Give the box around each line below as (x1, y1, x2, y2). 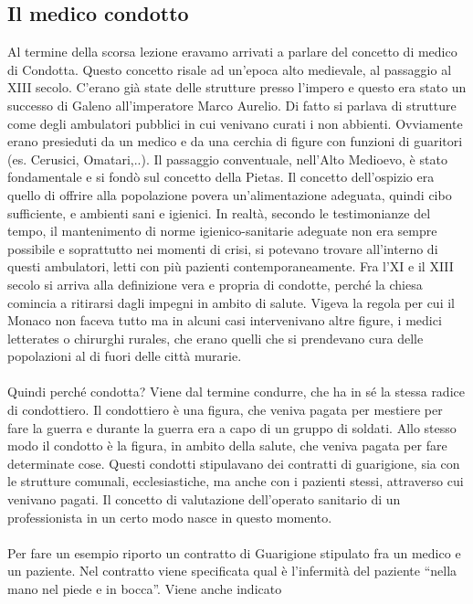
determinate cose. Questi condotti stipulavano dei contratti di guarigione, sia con (7, 453, 460, 472)
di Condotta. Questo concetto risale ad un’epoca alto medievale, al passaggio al (7, 59, 452, 79)
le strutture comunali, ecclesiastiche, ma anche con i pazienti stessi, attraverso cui (7, 472, 464, 491)
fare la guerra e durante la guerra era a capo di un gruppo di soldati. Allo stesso (7, 418, 457, 437)
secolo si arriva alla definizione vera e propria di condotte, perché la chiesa (7, 274, 423, 293)
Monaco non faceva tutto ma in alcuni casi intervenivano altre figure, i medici (7, 311, 442, 330)
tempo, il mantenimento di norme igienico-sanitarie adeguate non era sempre (7, 221, 437, 240)
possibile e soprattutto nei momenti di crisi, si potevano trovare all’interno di (7, 238, 438, 258)
